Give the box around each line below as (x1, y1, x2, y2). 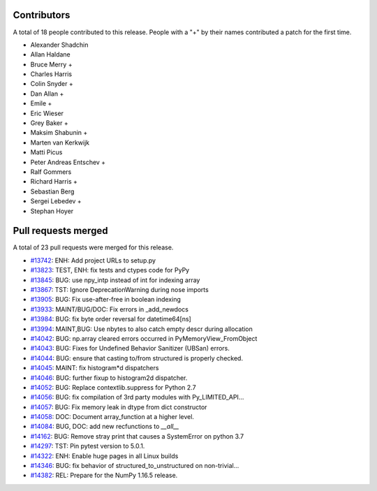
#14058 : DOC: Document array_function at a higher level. (30, 413, 195, 421)
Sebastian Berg (30, 187, 75, 196)
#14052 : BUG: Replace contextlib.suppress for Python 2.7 (30, 383, 196, 391)
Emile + (30, 99, 52, 108)
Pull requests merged (13, 225, 108, 237)
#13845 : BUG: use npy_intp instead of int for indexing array (30, 276, 200, 284)
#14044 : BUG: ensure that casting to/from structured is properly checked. (30, 353, 244, 362)
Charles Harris (30, 70, 73, 78)
